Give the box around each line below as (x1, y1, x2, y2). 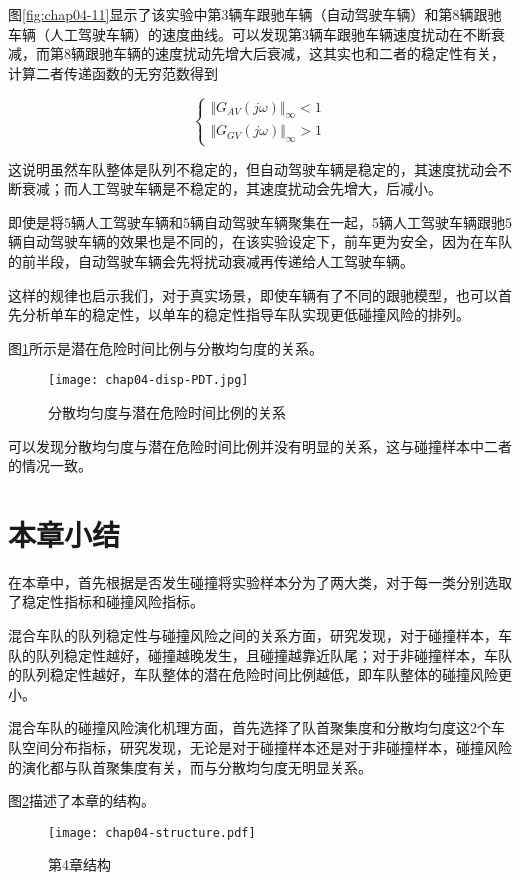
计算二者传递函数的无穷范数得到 (8, 62, 218, 83)
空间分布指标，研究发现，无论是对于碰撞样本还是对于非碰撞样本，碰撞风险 (21, 737, 512, 757)
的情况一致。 (8, 455, 92, 476)
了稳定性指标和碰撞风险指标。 (8, 591, 204, 612)
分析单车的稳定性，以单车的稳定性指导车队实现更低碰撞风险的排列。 (21, 304, 470, 325)
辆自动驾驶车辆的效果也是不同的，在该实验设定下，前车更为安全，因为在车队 (8, 231, 512, 252)
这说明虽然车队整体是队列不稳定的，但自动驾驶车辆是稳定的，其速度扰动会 (8, 158, 498, 179)
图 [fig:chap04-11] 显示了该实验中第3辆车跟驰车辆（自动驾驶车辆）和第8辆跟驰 (8, 4, 502, 24)
